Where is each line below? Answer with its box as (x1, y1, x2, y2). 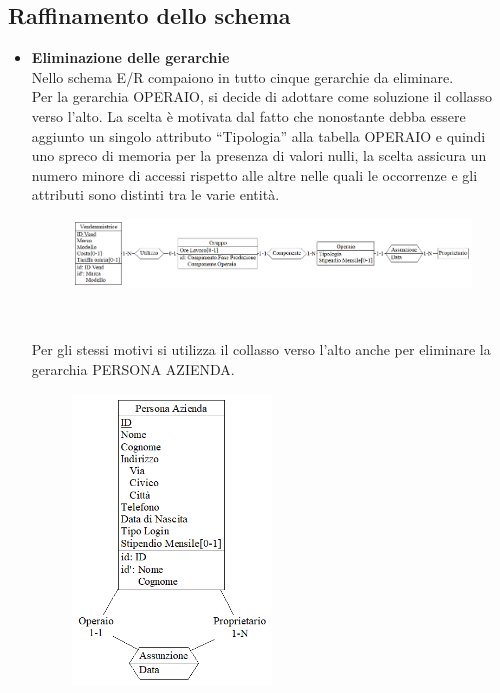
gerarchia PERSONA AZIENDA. (31, 358, 235, 379)
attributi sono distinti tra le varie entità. (31, 184, 280, 205)
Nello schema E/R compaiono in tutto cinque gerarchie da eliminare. (31, 66, 454, 87)
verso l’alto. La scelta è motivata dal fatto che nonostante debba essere (31, 105, 466, 126)
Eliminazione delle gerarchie (31, 47, 230, 68)
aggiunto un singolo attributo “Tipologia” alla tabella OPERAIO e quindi (31, 125, 486, 146)
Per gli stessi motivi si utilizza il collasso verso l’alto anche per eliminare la (31, 339, 491, 360)
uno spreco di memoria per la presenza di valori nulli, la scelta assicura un (31, 145, 487, 166)
